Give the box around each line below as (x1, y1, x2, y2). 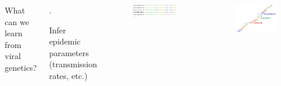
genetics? (5, 61, 37, 73)
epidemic (49, 35, 81, 47)
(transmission (49, 58, 97, 70)
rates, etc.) (49, 69, 88, 81)
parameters (49, 46, 89, 59)
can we (5, 15, 29, 27)
